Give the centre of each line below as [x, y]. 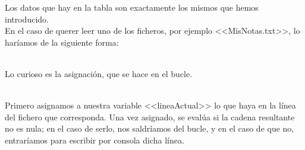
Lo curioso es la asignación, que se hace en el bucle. [99, 73]
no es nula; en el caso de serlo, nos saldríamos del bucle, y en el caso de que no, [150, 128]
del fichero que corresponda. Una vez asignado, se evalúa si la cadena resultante [150, 117]
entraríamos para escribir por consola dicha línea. [95, 140]
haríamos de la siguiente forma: [62, 42]
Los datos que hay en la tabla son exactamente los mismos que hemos [132, 7]
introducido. [27, 19]
